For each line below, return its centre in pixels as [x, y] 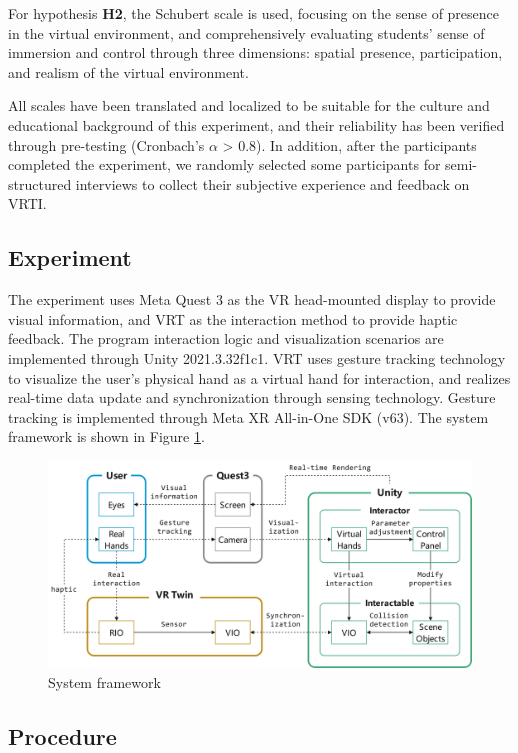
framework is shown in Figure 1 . [106, 436]
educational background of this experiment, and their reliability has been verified [256, 124]
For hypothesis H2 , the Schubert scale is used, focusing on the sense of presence [254, 13]
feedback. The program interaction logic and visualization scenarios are [226, 338]
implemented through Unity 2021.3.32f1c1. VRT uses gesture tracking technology [257, 357]
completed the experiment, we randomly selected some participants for [224, 164]
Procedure [62, 735]
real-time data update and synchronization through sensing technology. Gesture [252, 397]
